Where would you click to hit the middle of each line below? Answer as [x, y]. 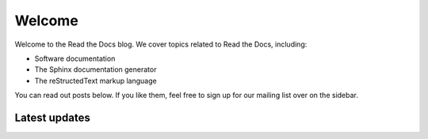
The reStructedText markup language [96, 81]
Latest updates [52, 117]
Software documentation [75, 58]
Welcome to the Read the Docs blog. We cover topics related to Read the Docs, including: [161, 44]
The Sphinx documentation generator [96, 69]
